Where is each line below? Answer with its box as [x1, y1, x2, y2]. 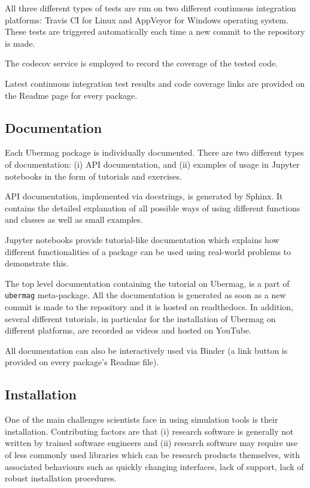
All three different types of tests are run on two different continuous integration [5, 2, 296, 14]
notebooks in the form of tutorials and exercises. [5, 169, 182, 182]
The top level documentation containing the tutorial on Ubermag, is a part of [5, 277, 290, 289]
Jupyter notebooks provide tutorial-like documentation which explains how [5, 233, 279, 245]
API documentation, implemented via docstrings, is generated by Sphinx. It [5, 190, 283, 202]
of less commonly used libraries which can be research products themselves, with [5, 448, 300, 460]
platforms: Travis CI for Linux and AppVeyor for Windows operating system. [5, 13, 288, 26]
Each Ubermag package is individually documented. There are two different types [5, 146, 304, 159]
